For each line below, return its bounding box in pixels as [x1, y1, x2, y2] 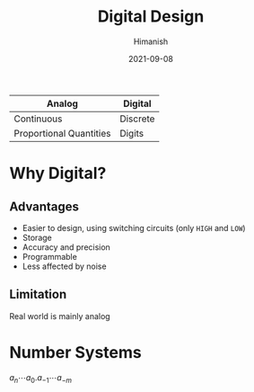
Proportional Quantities [13, 127, 111, 139]
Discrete [119, 112, 155, 125]
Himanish [133, 36, 169, 47]
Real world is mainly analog [9, 310, 110, 321]
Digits [119, 127, 145, 139]
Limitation [9, 287, 67, 302]
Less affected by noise [22, 261, 107, 272]
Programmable [22, 251, 78, 262]
